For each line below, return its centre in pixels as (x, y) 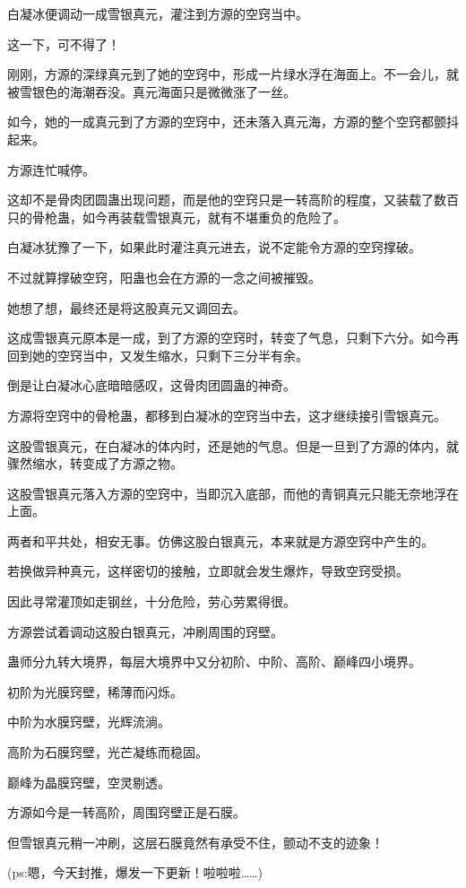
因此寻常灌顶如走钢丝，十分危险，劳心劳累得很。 (151, 601)
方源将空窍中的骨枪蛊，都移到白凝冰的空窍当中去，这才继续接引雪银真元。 (227, 415)
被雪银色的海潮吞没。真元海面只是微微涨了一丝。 (151, 91)
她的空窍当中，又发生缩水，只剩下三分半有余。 (170, 355)
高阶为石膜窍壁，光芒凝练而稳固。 (108, 752)
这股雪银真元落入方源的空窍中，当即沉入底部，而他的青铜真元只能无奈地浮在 (233, 493)
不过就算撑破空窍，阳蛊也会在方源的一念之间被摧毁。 (164, 277)
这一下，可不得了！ (64, 44)
